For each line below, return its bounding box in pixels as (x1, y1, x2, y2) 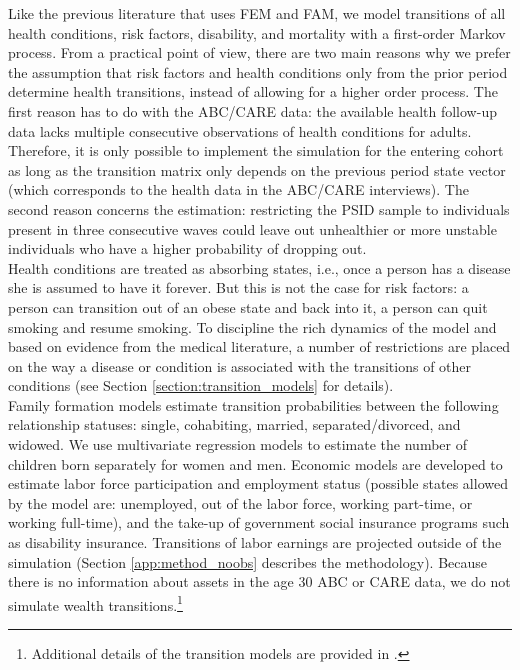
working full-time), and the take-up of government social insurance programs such (8, 512, 510, 533)
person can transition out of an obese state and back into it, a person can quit (8, 296, 488, 317)
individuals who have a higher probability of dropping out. (8, 238, 367, 259)
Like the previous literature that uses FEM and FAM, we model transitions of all (8, 3, 506, 23)
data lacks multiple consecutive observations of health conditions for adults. (8, 120, 472, 141)
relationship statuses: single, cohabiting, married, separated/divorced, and (8, 414, 461, 435)
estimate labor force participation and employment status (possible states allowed (8, 473, 508, 494)
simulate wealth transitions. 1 (8, 591, 183, 615)
